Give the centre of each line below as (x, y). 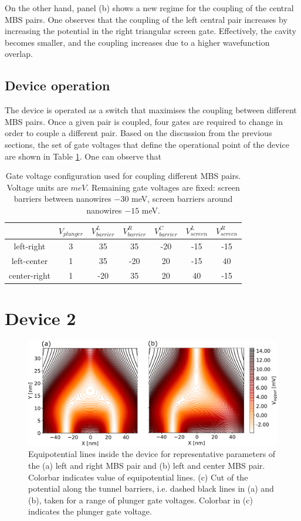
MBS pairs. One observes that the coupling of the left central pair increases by (146, 19)
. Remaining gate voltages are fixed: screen (163, 187)
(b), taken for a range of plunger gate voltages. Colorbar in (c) (141, 500)
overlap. (19, 54)
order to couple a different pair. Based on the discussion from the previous (138, 133)
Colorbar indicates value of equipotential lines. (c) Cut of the (138, 477)
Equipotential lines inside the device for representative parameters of (152, 454)
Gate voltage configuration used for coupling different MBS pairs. (123, 176)
